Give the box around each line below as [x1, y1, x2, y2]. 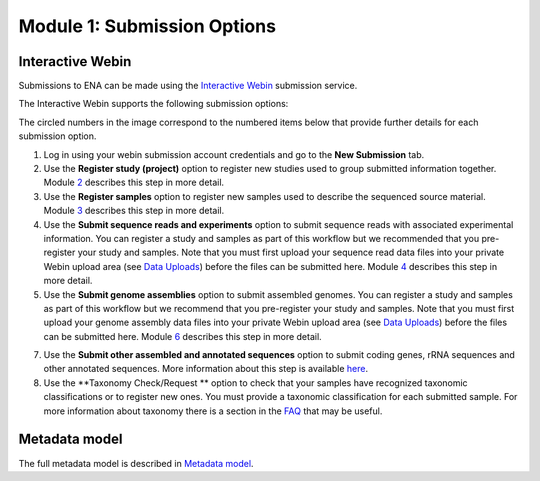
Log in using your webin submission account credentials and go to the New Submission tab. [43, 148, 425, 160]
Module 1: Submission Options [18, 15, 277, 37]
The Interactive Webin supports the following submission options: [18, 98, 289, 110]
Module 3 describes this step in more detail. [43, 205, 225, 217]
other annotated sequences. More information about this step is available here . [43, 363, 369, 375]
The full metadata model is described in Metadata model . [18, 457, 254, 469]
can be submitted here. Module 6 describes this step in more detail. [43, 330, 322, 342]
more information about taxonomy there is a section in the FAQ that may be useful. [43, 405, 383, 417]
